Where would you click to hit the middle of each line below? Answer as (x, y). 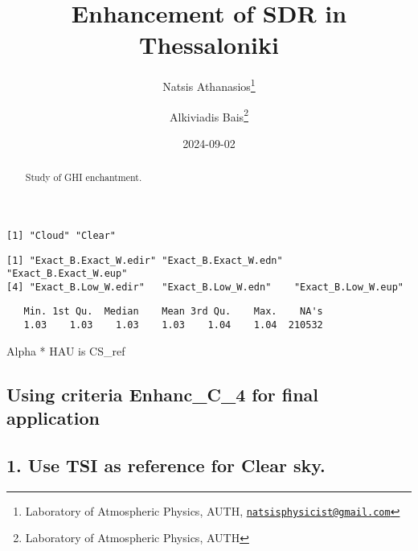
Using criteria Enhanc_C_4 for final (163, 394)
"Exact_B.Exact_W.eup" (67, 274)
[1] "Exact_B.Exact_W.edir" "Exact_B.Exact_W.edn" (145, 260)
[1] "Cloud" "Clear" (61, 235)
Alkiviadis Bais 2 (209, 115)
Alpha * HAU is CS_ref (66, 350)
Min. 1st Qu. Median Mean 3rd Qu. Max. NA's (173, 312)
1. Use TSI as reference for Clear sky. (166, 465)
